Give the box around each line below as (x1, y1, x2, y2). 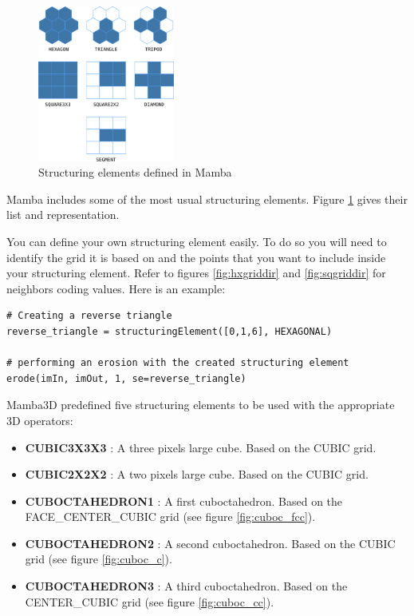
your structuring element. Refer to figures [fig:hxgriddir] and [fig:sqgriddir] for (6, 264, 386, 281)
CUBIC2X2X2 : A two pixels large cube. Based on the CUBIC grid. (25, 466, 369, 483)
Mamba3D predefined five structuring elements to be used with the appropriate (6, 396, 395, 413)
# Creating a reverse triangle (6, 310, 172, 322)
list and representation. (6, 206, 120, 223)
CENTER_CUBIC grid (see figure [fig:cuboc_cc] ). (25, 593, 274, 610)
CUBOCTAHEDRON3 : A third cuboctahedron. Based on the (25, 578, 348, 594)
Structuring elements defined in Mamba (38, 164, 232, 181)
